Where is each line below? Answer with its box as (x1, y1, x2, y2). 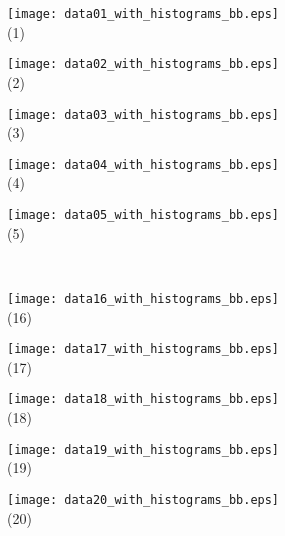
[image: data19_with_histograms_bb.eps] (7, 442, 280, 457)
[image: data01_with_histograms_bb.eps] (7, 7, 280, 21)
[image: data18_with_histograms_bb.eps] (7, 392, 280, 407)
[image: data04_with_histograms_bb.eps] (7, 157, 280, 172)
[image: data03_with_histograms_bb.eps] (7, 107, 280, 122)
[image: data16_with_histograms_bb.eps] (7, 291, 280, 306)
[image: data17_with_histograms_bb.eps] (7, 342, 280, 357)
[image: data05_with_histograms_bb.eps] (7, 208, 280, 222)
